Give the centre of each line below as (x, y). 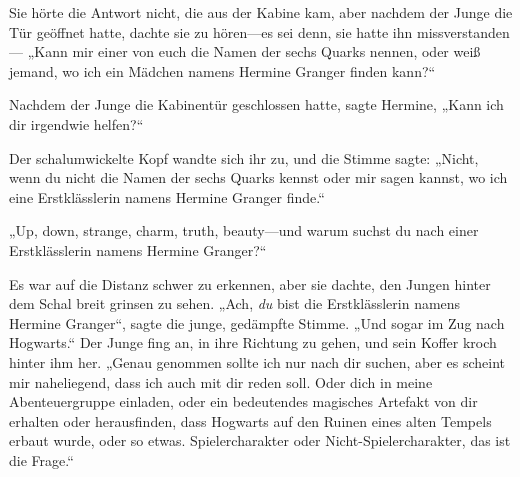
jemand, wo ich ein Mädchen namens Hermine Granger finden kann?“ (222, 70)
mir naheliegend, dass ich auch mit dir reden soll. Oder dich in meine (221, 381)
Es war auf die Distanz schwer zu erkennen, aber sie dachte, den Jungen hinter (250, 283)
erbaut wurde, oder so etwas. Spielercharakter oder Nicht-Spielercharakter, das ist (260, 440)
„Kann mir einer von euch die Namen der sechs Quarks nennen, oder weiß (254, 51)
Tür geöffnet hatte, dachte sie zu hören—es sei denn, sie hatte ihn (211, 31)
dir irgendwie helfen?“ (76, 123)
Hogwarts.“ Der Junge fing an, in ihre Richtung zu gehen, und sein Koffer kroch (253, 342)
